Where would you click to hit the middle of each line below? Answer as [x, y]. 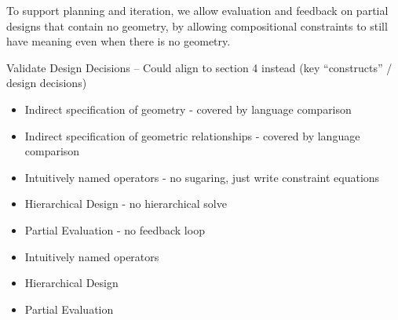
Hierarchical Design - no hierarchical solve [126, 204]
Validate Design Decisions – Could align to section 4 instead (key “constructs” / [199, 67]
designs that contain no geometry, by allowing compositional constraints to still [197, 25]
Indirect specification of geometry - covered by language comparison [188, 109]
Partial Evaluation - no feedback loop [115, 229]
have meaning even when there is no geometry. [119, 41]
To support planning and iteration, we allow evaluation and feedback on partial [197, 10]
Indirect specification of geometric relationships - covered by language [192, 135]
